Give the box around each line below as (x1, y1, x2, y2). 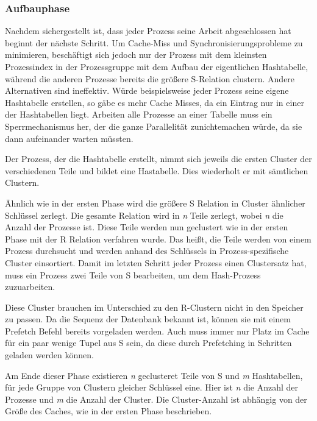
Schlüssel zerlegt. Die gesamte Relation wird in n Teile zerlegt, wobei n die (5, 208, 283, 221)
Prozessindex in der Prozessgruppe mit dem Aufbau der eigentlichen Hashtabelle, (5, 60, 308, 73)
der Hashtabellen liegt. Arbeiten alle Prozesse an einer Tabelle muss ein (5, 108, 272, 121)
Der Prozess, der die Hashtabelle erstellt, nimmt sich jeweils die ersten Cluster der (5, 152, 312, 165)
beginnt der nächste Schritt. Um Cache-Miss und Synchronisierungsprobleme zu (5, 36, 303, 49)
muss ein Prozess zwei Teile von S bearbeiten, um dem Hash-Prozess (5, 268, 261, 281)
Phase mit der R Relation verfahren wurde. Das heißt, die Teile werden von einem (5, 232, 312, 245)
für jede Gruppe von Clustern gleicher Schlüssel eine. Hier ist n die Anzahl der (5, 381, 299, 394)
